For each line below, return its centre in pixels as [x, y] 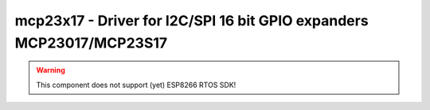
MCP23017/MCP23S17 [91, 43]
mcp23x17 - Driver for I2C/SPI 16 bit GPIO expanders [192, 21]
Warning [51, 70]
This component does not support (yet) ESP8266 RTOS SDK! [136, 85]
